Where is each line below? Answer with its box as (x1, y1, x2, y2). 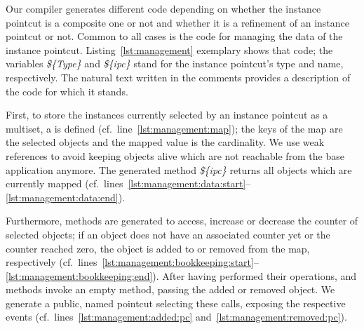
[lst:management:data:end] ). (6, 189, 126, 204)
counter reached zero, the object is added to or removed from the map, (6, 241, 310, 255)
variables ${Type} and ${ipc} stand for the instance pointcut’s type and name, (6, 56, 344, 71)
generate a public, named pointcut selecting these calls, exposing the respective (6, 295, 346, 310)
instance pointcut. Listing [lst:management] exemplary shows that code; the (6, 42, 333, 57)
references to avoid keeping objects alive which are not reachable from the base (6, 148, 344, 163)
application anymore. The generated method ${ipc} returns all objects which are (6, 162, 352, 177)
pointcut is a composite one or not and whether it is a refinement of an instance (6, 15, 350, 29)
